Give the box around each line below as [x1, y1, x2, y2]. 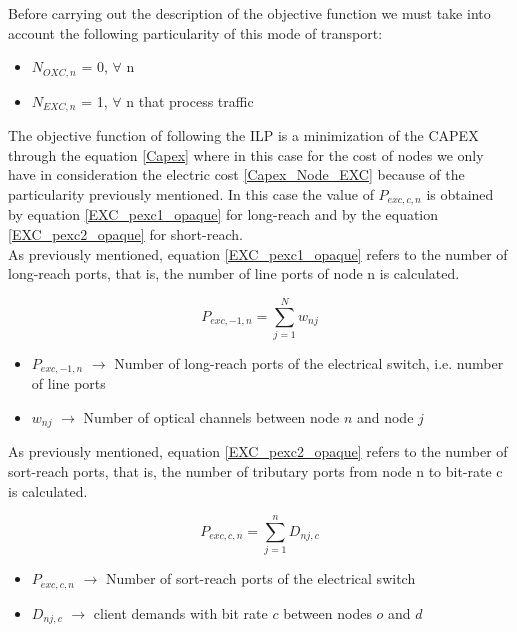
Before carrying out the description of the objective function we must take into [8, 3, 491, 23]
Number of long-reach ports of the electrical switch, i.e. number [114, 352, 504, 373]
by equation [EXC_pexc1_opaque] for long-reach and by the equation [8, 204, 439, 225]
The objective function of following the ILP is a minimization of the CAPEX [8, 125, 479, 146]
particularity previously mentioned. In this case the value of [8, 183, 374, 204]
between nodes [283, 602, 372, 623]
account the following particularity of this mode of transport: [8, 22, 383, 43]
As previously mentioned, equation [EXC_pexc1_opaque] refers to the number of [8, 243, 508, 264]
